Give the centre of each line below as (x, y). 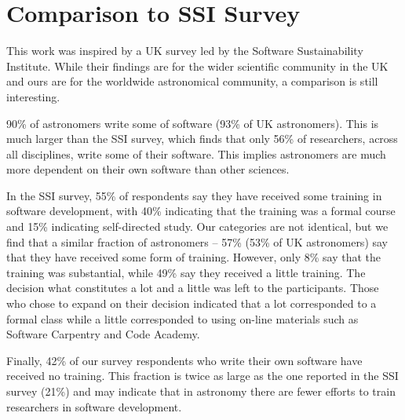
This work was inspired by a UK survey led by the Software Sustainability (185, 51)
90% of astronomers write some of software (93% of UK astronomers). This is (193, 123)
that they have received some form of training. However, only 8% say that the (194, 257)
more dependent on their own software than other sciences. (148, 169)
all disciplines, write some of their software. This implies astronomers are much (196, 153)
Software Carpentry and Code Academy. (103, 334)
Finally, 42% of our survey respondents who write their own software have (184, 360)
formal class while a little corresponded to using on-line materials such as (182, 318)
